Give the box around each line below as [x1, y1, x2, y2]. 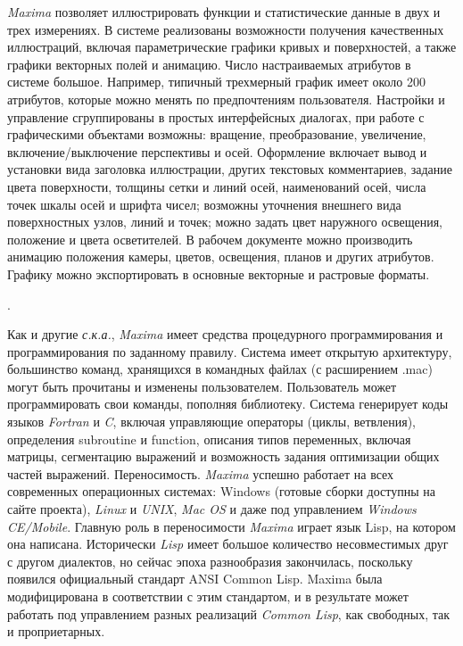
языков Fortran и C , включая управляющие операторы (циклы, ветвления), [7, 412, 416, 431]
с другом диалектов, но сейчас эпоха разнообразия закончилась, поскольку [7, 551, 413, 570]
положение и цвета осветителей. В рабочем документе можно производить [7, 229, 413, 248]
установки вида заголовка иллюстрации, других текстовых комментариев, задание [7, 160, 452, 178]
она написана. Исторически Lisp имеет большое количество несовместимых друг [7, 534, 449, 553]
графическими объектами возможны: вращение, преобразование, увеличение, [7, 125, 426, 144]
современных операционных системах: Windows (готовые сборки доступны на [7, 482, 435, 501]
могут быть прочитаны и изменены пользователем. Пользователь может [7, 377, 397, 395]
